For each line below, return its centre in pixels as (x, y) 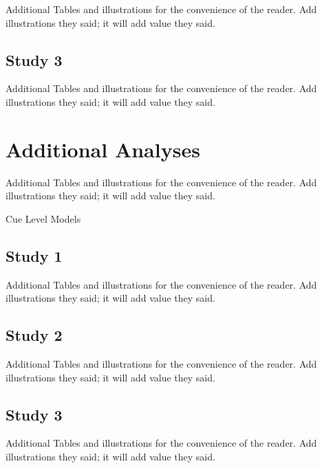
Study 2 (34, 335)
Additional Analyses (103, 149)
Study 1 (34, 255)
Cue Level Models (43, 218)
